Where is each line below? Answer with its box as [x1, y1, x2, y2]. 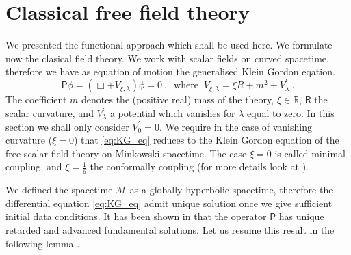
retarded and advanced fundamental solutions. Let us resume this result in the [5, 222, 335, 237]
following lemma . [5, 236, 80, 250]
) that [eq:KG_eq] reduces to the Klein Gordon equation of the [73, 133, 339, 147]
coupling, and [5, 159, 62, 174]
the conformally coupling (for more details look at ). [90, 159, 309, 174]
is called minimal [274, 146, 346, 160]
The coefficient [5, 92, 67, 107]
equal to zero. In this [247, 106, 335, 120]
